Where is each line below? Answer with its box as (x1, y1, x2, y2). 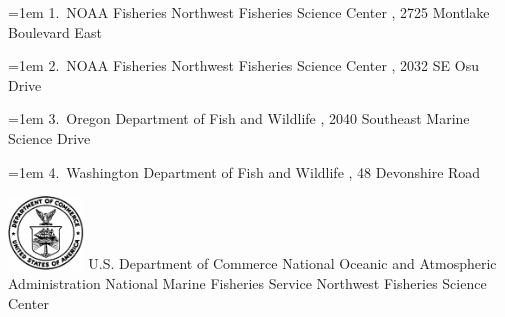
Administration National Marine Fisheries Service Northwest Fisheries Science (8, 273, 487, 294)
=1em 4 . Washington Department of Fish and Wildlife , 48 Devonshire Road (8, 161, 481, 182)
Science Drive (8, 127, 91, 148)
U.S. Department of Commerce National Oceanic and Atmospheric (88, 253, 497, 274)
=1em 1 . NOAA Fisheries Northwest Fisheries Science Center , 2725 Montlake (8, 2, 490, 22)
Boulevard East (8, 21, 102, 42)
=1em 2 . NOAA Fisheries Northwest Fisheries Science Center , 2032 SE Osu (8, 55, 479, 76)
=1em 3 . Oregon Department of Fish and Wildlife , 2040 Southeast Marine (8, 108, 470, 129)
